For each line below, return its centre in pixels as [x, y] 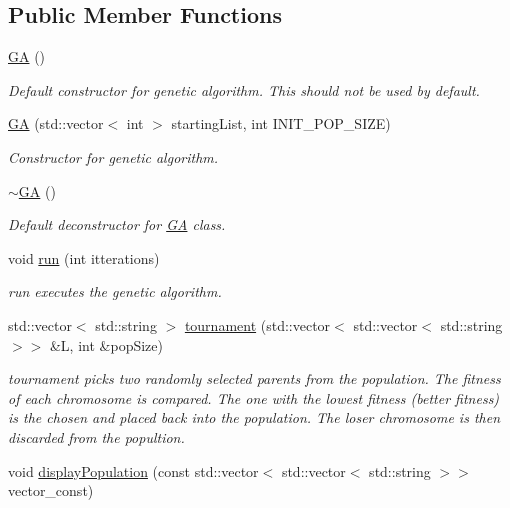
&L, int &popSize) [106, 344]
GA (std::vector [56, 123]
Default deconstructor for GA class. [117, 224]
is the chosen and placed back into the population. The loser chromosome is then [254, 417]
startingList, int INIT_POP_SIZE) [281, 123]
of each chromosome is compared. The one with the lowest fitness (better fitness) [254, 397]
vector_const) [51, 490]
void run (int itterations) [84, 257]
